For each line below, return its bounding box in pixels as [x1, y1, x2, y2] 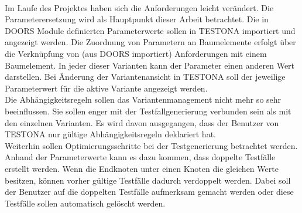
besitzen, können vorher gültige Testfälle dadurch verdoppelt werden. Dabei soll [5, 174, 291, 186]
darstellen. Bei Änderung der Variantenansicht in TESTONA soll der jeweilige [5, 70, 286, 83]
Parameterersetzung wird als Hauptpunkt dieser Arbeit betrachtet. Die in [5, 13, 269, 25]
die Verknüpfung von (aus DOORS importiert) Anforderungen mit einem [5, 47, 267, 59]
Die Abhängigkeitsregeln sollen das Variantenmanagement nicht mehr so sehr [5, 93, 282, 106]
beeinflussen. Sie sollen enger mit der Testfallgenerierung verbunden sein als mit [5, 104, 291, 117]
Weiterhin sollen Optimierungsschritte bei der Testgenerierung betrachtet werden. [5, 139, 298, 151]
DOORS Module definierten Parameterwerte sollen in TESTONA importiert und [5, 24, 296, 36]
